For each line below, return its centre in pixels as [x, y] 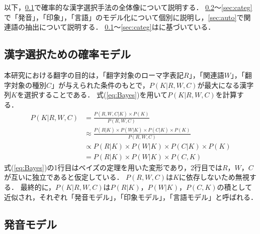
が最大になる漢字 [226, 85]
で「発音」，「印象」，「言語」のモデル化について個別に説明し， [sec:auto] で [124, 17]
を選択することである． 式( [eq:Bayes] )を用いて [92, 95]
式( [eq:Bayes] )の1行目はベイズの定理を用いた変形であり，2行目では [113, 167]
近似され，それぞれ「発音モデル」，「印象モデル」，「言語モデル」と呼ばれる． [131, 197]
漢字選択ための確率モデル [67, 54]
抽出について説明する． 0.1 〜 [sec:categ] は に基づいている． [120, 27]
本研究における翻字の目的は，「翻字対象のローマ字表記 [94, 75]
